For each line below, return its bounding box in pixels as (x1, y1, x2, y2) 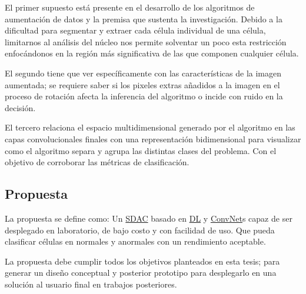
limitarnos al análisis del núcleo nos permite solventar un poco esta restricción (5, 35, 287, 48)
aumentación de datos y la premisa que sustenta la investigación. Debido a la (5, 12, 282, 25)
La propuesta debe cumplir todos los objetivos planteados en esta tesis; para (5, 255, 280, 267)
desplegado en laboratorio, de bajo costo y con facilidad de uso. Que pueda (5, 223, 275, 236)
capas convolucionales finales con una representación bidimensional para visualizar (5, 132, 301, 145)
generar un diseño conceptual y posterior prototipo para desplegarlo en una (5, 266, 277, 279)
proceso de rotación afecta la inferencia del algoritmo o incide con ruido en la (5, 90, 283, 102)
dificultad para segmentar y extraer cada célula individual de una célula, (5, 24, 266, 36)
